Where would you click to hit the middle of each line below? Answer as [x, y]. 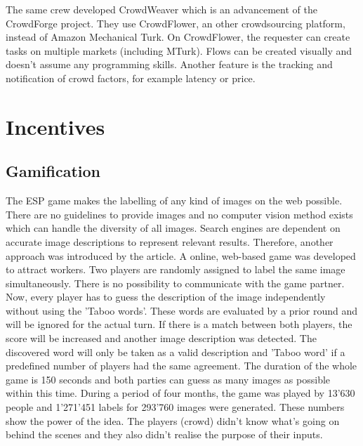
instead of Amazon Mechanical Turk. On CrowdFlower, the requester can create [178, 37]
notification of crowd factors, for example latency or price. [131, 78]
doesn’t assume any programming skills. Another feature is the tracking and [169, 64]
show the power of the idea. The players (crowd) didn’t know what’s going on [173, 420]
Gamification [53, 171]
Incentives [55, 126]
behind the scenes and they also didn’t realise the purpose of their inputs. [164, 434]
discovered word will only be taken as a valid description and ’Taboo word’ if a [176, 352]
